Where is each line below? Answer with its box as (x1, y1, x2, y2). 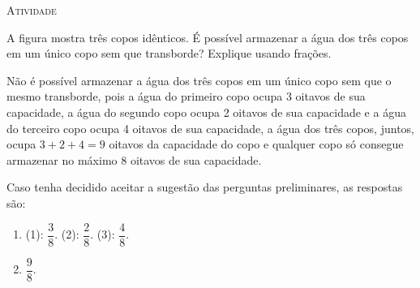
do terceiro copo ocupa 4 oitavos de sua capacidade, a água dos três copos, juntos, (6, 119, 414, 136)
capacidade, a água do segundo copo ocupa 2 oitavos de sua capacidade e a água (6, 103, 406, 120)
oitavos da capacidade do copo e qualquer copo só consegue (109, 135, 404, 153)
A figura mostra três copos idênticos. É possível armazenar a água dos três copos (6, 28, 409, 45)
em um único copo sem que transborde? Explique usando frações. (6, 45, 332, 62)
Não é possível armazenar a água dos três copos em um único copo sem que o (6, 71, 392, 88)
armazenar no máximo (6, 151, 118, 168)
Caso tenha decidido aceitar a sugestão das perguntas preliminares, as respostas (6, 178, 403, 196)
